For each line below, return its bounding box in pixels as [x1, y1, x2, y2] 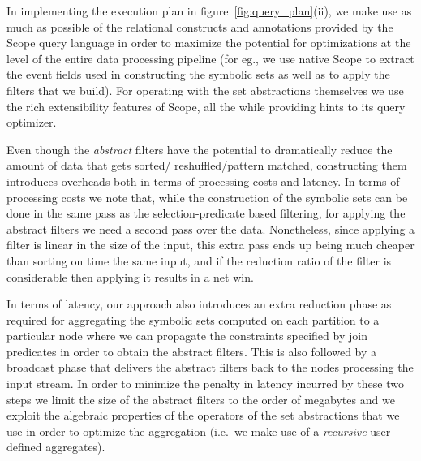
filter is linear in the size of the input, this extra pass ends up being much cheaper [6, 236, 415, 253]
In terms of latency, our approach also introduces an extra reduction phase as [6, 295, 392, 312]
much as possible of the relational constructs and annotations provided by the [6, 18, 393, 35]
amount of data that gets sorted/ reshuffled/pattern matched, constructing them [6, 157, 407, 174]
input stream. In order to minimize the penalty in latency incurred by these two [6, 375, 404, 392]
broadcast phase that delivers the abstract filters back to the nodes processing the [6, 359, 414, 376]
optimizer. [6, 114, 57, 131]
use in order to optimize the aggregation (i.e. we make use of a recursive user [6, 422, 391, 439]
